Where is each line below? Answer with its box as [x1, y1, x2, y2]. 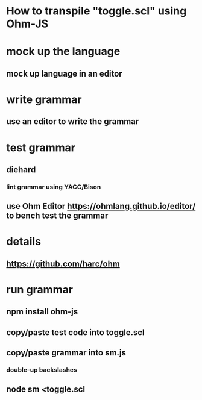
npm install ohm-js [6, 307, 78, 317]
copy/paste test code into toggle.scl [6, 327, 145, 337]
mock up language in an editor [6, 68, 122, 79]
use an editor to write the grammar [6, 116, 139, 127]
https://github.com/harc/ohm [6, 258, 121, 269]
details [6, 235, 41, 248]
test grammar [6, 140, 75, 154]
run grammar [6, 283, 74, 296]
